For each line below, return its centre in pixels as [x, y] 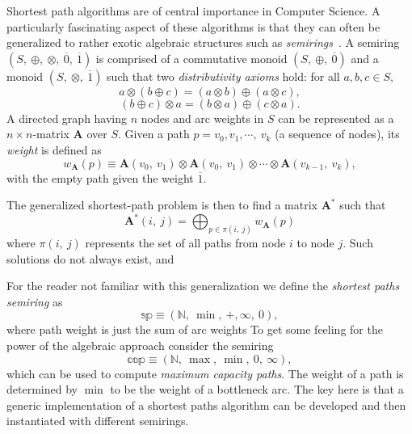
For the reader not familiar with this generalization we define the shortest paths [203, 286]
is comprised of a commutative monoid [191, 58]
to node [315, 243]
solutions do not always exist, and [90, 258]
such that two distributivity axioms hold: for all [223, 76]
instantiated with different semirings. [98, 421]
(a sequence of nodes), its [337, 134]
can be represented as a [336, 118]
